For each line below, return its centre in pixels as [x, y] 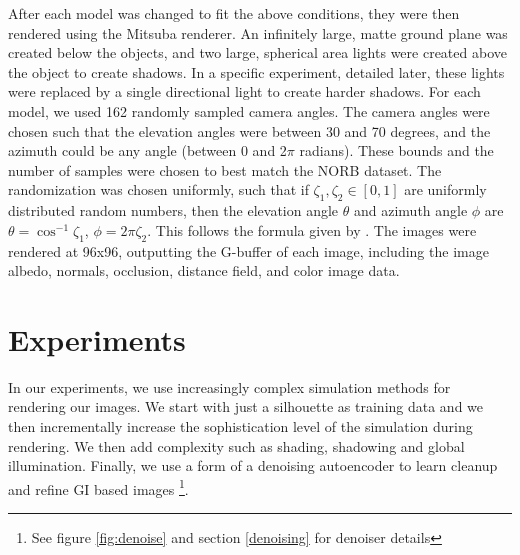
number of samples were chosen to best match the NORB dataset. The [225, 169]
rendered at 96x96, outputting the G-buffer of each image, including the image [248, 250]
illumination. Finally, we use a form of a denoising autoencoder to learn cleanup [253, 465]
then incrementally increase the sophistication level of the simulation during [240, 426]
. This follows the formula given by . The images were [312, 229]
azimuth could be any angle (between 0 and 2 [147, 150]
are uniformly [445, 189]
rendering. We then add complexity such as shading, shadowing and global [236, 445]
